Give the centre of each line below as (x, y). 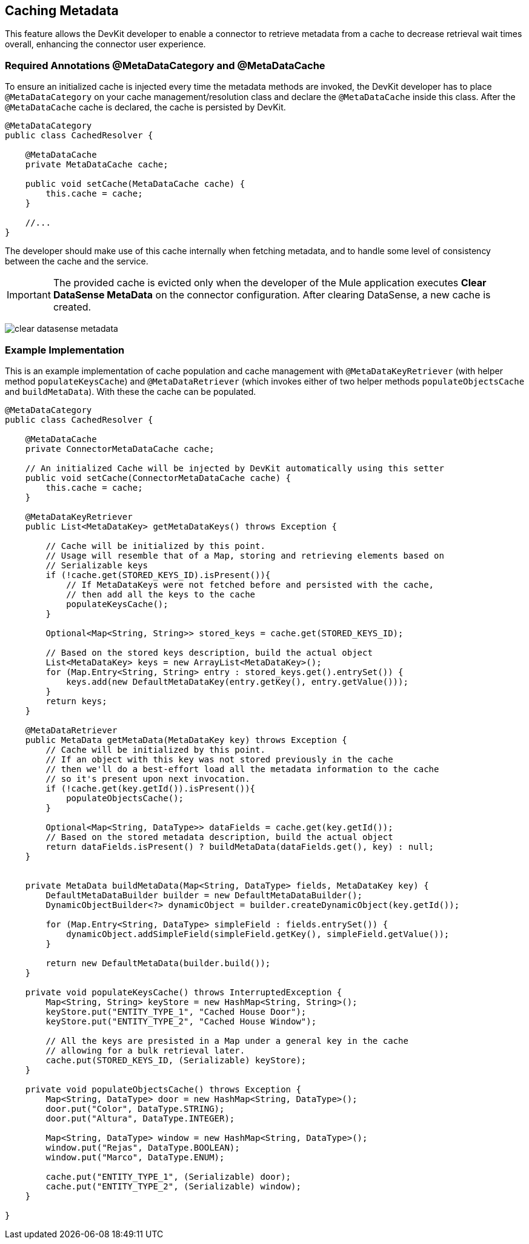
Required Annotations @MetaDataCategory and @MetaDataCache (165, 65)
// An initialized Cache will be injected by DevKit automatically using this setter (235, 468)
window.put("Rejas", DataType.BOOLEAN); (143, 1147)
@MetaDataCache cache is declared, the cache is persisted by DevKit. (145, 107)
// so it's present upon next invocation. (148, 778)
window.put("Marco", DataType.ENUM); (135, 1157)
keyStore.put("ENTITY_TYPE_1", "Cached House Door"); (176, 1011)
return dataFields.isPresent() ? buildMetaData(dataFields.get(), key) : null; (240, 846)
